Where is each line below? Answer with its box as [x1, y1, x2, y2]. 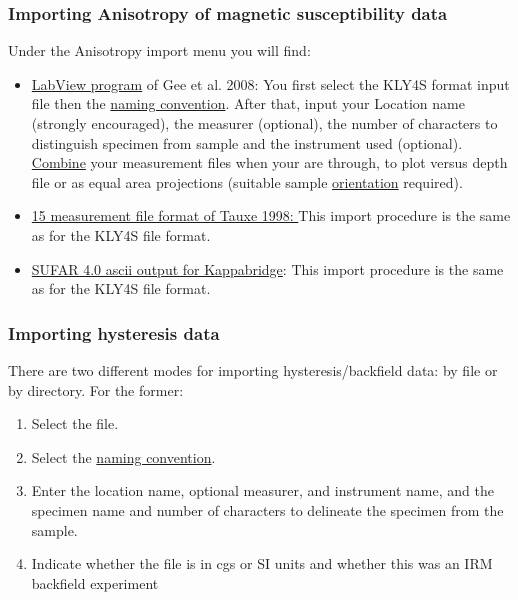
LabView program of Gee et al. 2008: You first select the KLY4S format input [31, 73, 510, 94]
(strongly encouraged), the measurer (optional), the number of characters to [31, 113, 498, 133]
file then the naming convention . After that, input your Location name [31, 93, 465, 114]
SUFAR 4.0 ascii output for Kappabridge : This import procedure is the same [31, 258, 504, 279]
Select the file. [31, 413, 119, 434]
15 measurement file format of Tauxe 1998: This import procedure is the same [31, 205, 511, 226]
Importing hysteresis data [8, 320, 220, 345]
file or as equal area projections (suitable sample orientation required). [31, 171, 463, 192]
